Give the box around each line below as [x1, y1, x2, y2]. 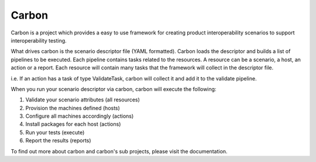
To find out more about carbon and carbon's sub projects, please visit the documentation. [11, 147, 228, 154]
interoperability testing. [11, 37, 67, 44]
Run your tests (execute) [25, 129, 85, 136]
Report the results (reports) [25, 137, 91, 144]
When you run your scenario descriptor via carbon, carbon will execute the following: [11, 85, 217, 93]
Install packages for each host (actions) [25, 121, 121, 128]
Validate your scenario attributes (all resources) [25, 96, 140, 103]
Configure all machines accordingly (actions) [25, 112, 134, 119]
